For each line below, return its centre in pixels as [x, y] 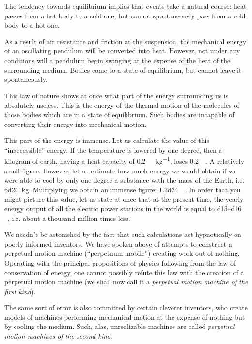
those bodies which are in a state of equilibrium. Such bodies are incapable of [119, 114]
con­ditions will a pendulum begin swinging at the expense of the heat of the [118, 60]
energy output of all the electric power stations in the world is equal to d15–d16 [123, 208]
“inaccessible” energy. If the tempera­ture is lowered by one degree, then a [113, 149]
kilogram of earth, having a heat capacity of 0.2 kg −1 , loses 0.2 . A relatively [125, 160]
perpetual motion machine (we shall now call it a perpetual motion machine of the [126, 282]
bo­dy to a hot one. [32, 25]
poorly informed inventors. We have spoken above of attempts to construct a [118, 243]
